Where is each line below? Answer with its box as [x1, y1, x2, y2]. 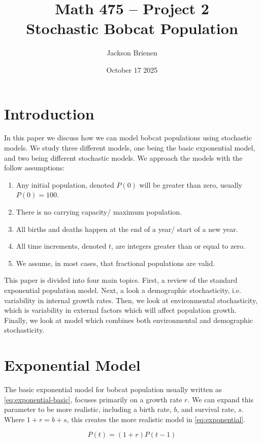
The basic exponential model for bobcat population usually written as [4, 384, 222, 395]
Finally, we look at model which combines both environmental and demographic [4, 314, 253, 325]
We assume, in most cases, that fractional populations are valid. [16, 257, 215, 268]
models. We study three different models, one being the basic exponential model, [4, 142, 255, 153]
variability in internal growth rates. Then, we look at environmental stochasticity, [4, 294, 257, 305]
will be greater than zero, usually [139, 179, 242, 190]
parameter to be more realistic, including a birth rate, [4, 404, 172, 415]
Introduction [4, 103, 94, 124]
